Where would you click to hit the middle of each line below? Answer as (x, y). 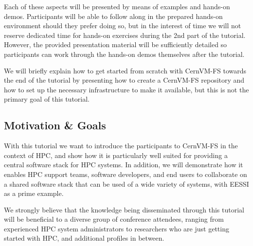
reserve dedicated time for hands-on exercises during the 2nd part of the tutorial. (125, 35)
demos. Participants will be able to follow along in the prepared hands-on (113, 16)
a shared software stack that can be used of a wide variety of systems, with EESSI (126, 184)
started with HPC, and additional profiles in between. (84, 238)
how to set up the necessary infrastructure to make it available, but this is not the (126, 89)
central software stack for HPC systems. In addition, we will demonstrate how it (124, 165)
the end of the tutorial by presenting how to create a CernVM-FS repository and (124, 80)
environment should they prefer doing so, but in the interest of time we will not (123, 26)
